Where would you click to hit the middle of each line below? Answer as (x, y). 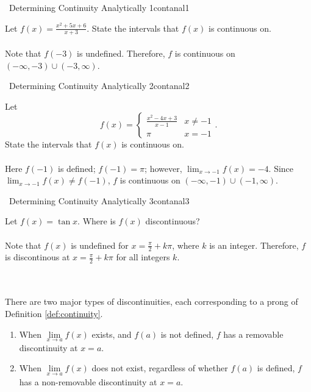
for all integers (143, 257)
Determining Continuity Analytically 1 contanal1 (99, 7)
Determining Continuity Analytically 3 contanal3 (99, 200)
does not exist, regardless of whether (160, 368)
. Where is (97, 221)
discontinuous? (173, 221)
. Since (281, 168)
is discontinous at (38, 257)
